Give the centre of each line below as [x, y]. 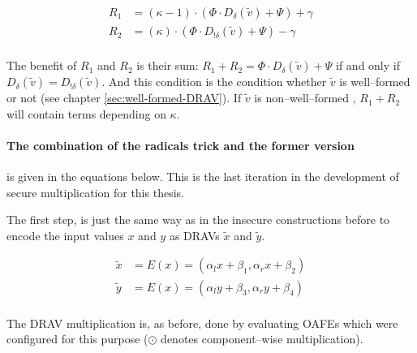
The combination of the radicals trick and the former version [181, 145]
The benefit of [42, 65]
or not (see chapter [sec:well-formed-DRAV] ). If [124, 98]
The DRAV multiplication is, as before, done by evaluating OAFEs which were [202, 323]
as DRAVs [194, 235]
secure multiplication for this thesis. [95, 192]
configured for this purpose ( [77, 339]
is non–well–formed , [305, 98]
